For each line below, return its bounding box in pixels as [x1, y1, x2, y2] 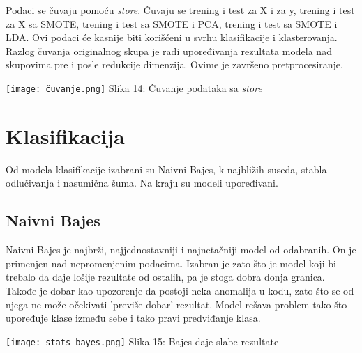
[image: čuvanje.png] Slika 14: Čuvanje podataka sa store [6, 80, 262, 95]
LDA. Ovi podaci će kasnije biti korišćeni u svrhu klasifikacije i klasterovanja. [6, 30, 338, 45]
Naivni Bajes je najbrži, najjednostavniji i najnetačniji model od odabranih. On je [6, 242, 356, 257]
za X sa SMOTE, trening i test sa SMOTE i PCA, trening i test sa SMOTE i [6, 16, 338, 31]
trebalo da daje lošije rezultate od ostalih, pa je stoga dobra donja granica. [6, 269, 325, 284]
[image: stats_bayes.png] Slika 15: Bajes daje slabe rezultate [6, 334, 279, 348]
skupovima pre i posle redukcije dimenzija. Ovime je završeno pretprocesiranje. [6, 57, 343, 72]
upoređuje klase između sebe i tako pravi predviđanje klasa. [6, 311, 261, 325]
